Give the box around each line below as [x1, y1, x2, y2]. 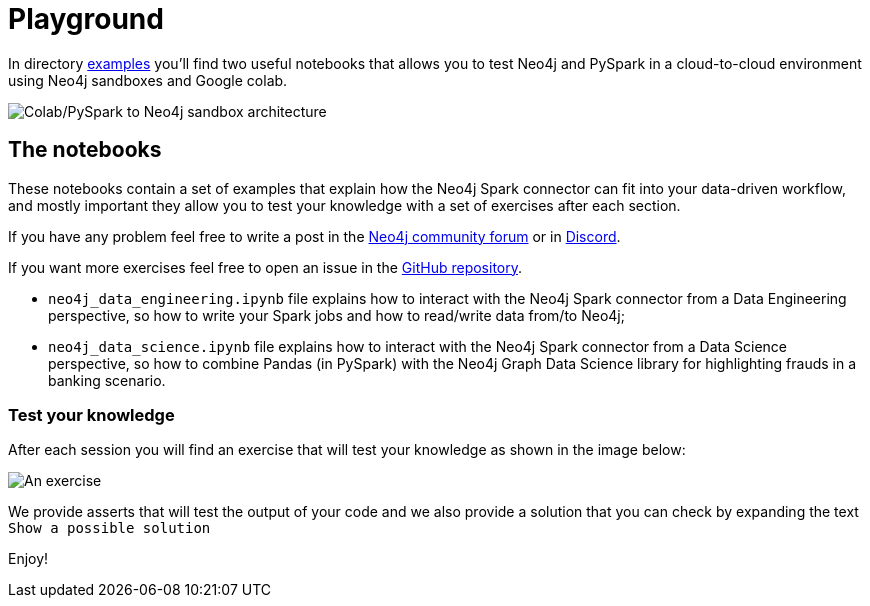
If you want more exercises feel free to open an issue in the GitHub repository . [8, 258, 523, 276]
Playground [8, 2, 164, 36]
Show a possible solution [8, 520, 211, 537]
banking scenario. [48, 371, 166, 389]
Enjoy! [8, 550, 49, 568]
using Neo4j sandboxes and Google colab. [8, 71, 288, 89]
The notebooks [8, 137, 162, 163]
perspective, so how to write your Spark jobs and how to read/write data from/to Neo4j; [48, 306, 625, 324]
